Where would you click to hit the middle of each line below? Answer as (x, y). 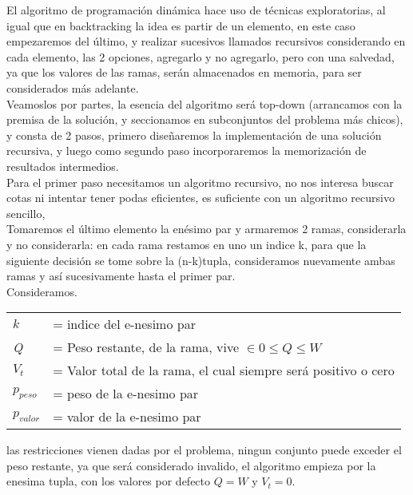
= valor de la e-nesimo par (127, 417)
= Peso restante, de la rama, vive (146, 347)
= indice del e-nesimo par (124, 324)
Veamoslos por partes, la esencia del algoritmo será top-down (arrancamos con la (205, 103)
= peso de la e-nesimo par (126, 394)
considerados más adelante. (73, 87)
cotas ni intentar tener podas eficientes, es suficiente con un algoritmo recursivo (201, 198)
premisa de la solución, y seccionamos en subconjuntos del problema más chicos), (205, 119)
